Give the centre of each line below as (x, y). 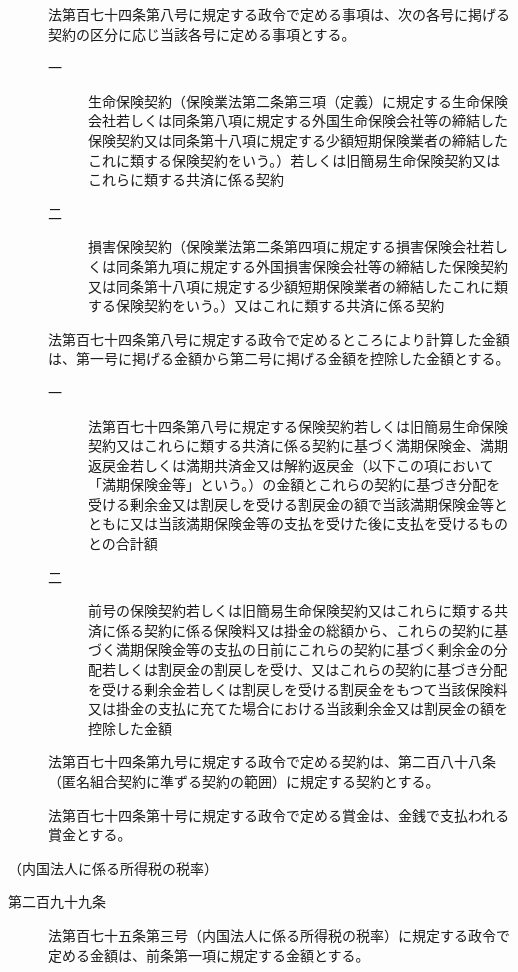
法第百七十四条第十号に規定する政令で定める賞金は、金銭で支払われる (279, 814)
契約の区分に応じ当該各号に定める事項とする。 (202, 33)
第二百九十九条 (57, 901)
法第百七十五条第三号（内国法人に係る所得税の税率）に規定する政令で (279, 934)
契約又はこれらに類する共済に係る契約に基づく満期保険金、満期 (298, 445)
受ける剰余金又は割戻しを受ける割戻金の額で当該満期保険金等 (291, 503)
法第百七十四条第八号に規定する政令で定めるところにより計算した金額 (279, 338)
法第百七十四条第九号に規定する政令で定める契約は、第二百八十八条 (272, 761)
